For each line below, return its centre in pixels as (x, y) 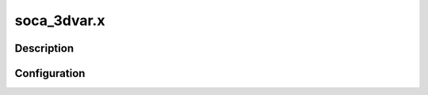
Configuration (50, 73)
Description (44, 48)
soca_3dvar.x (60, 20)
